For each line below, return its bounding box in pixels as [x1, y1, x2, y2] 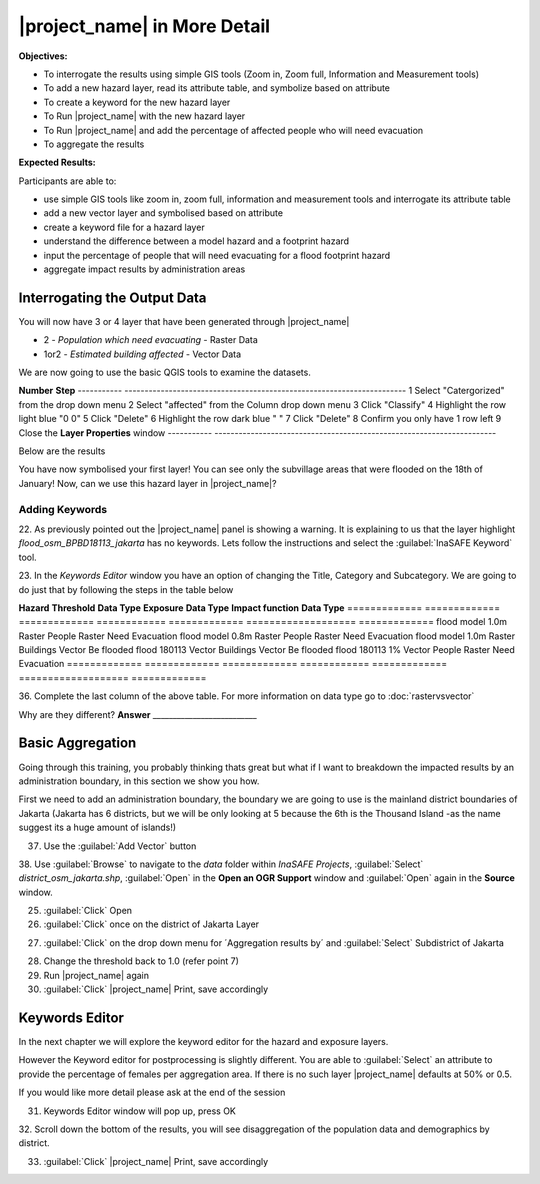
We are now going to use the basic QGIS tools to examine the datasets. [18, 366, 312, 379]
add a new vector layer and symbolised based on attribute [43, 207, 284, 219]
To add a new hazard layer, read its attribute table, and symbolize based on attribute [43, 82, 390, 94]
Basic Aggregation [18, 735, 137, 752]
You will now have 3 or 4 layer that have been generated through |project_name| [18, 315, 350, 327]
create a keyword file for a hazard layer [43, 221, 205, 233]
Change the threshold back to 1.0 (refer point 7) [43, 955, 240, 967]
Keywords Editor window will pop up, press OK [43, 1105, 237, 1117]
